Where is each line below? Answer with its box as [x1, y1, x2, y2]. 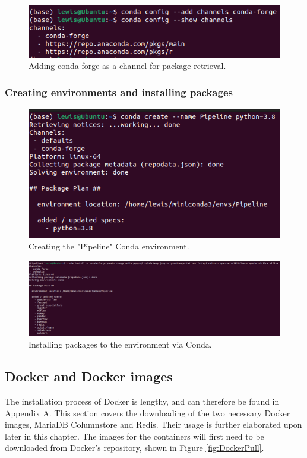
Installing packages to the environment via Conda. [29, 338, 212, 350]
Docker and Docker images [5, 367, 173, 386]
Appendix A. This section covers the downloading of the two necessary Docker [5, 406, 290, 419]
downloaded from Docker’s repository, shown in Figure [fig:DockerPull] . [5, 441, 264, 454]
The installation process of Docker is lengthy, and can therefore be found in [5, 395, 280, 408]
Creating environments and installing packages [5, 84, 233, 99]
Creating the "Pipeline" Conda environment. [29, 240, 189, 252]
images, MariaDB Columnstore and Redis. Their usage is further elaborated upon [5, 418, 302, 431]
